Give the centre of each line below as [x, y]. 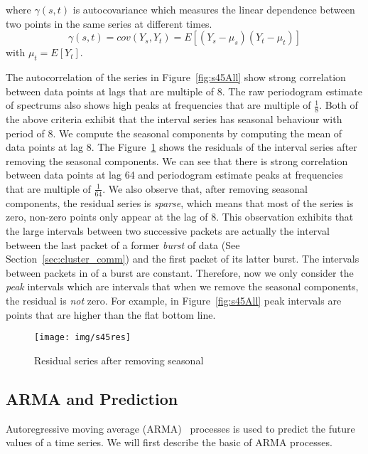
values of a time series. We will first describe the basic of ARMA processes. [169, 442]
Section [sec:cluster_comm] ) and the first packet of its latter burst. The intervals [183, 259]
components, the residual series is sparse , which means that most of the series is [180, 202]
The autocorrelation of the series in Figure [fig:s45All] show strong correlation [176, 76]
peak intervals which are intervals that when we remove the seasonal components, [182, 286]
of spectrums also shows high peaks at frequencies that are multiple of [158, 105]
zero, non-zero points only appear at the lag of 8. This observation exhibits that [180, 217]
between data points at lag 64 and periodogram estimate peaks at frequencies [174, 175]
